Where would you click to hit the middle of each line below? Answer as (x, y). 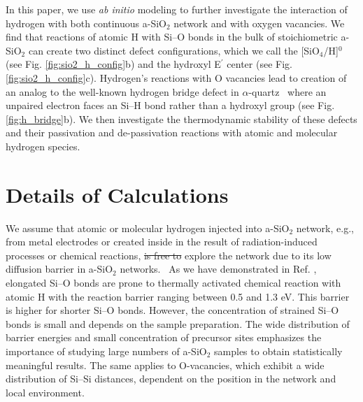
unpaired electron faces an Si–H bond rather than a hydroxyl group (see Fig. (170, 105)
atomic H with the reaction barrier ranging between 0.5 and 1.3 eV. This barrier (178, 296)
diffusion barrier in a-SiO (59, 269)
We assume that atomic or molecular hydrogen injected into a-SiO (148, 228)
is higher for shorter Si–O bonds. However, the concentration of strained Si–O (172, 310)
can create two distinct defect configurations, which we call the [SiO (174, 50)
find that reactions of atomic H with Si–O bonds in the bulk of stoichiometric (172, 37)
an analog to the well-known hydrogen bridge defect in (122, 91)
